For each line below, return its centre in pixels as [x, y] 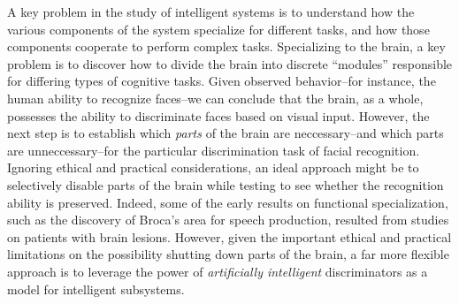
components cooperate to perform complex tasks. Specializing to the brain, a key [226, 46]
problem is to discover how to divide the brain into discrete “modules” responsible [230, 63]
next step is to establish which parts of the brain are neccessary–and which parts [226, 133]
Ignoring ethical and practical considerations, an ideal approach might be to [213, 167]
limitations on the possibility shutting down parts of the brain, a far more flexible [228, 254]
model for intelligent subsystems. [96, 289]
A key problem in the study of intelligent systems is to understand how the [211, 11]
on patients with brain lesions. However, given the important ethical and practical [229, 236]
